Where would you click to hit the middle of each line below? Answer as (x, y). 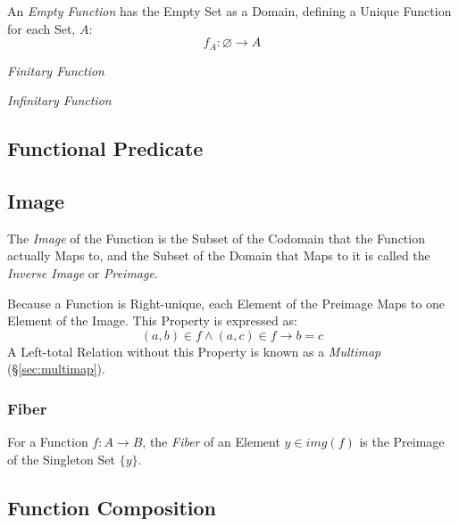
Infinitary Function (59, 100)
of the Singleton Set (61, 459)
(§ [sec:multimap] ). (56, 369)
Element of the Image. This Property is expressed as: (152, 321)
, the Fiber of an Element (211, 442)
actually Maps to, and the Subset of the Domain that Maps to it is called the (219, 255)
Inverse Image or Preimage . (83, 273)
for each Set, (42, 28)
